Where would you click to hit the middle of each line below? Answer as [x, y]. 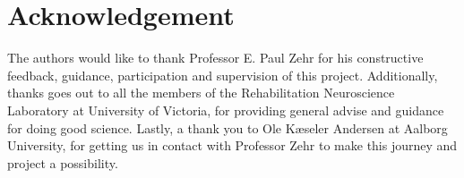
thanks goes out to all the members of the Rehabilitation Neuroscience [201, 93]
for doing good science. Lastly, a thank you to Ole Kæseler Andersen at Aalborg [228, 127]
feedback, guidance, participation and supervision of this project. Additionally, [223, 75]
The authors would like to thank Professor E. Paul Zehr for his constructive [215, 58]
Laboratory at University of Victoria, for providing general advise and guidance [226, 110]
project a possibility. [63, 162]
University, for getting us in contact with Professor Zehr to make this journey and [232, 145]
